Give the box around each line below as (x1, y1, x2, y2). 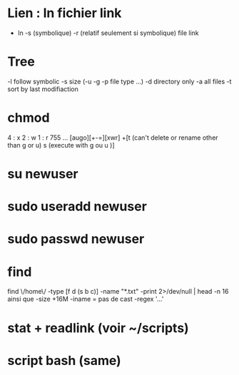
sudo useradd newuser (7, 198, 148, 215)
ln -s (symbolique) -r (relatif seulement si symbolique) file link (17, 29, 200, 37)
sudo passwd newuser (7, 231, 145, 247)
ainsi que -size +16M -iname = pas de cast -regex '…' (7, 294, 164, 304)
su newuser (7, 166, 78, 182)
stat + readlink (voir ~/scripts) (7, 319, 189, 336)
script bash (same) (7, 352, 121, 369)
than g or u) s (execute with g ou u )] (7, 140, 116, 149)
